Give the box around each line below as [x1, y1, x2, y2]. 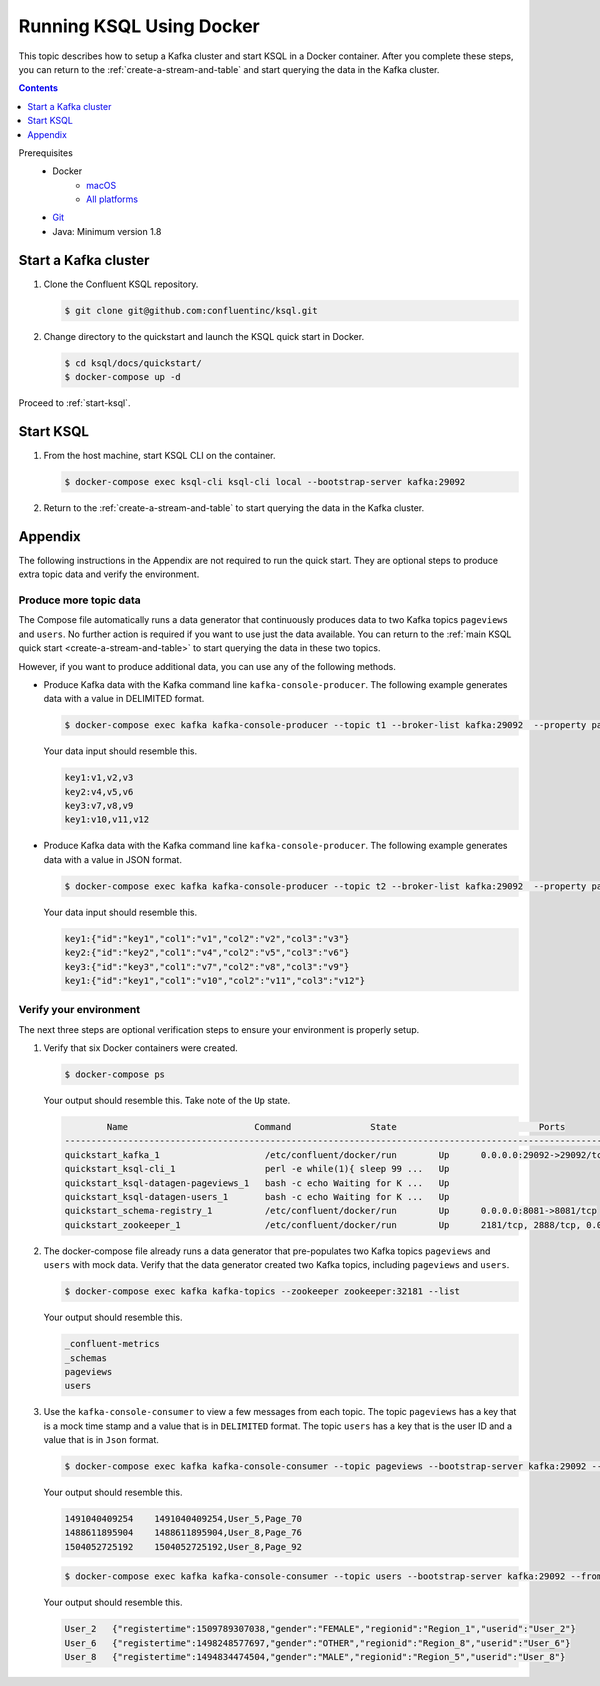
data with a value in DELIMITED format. [43, 693, 205, 705]
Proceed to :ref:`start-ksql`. [18, 397, 131, 409]
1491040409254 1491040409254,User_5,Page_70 [64, 1513, 302, 1524]
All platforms [86, 193, 139, 205]
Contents [18, 82, 59, 94]
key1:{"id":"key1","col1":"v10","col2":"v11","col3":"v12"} [64, 975, 366, 986]
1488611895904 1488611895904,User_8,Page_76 [64, 1527, 302, 1539]
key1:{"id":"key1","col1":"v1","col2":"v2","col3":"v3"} [64, 933, 350, 944]
